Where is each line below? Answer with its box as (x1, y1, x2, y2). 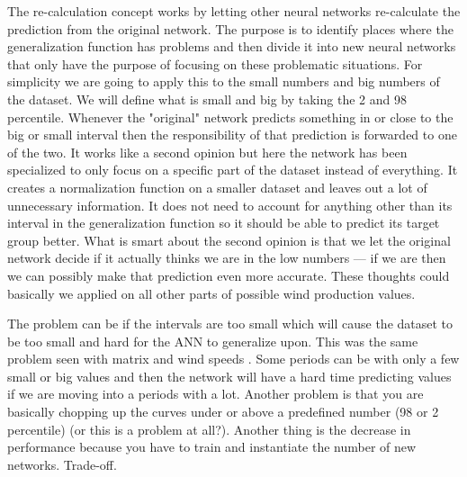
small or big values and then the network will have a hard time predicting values (7, 366, 452, 385)
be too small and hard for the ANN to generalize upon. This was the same (7, 331, 418, 350)
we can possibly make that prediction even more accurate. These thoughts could (7, 265, 450, 284)
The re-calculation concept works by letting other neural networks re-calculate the (7, 2, 461, 20)
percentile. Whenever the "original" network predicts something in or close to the (7, 107, 454, 126)
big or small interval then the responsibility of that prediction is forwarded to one (7, 125, 457, 144)
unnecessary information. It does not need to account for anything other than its (7, 195, 453, 214)
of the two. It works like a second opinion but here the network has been (7, 142, 408, 161)
